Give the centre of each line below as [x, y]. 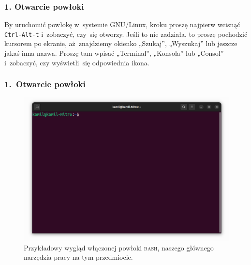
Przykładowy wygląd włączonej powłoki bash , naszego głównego [119, 247]
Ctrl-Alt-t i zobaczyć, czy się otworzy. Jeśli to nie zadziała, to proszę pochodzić [126, 34]
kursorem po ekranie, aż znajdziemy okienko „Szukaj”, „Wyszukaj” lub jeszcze [121, 43]
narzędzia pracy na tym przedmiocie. [78, 257]
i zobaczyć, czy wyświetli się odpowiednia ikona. [77, 62]
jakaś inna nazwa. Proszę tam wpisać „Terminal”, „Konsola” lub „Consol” [114, 53]
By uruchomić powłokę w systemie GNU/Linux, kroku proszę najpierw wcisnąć [122, 24]
